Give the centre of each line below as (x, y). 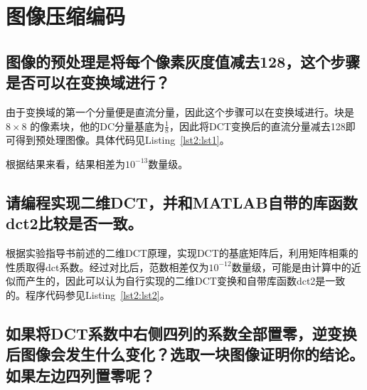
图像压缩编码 (66, 16)
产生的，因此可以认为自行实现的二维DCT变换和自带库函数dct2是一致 (185, 281)
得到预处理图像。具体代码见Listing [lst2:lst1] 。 (122, 140)
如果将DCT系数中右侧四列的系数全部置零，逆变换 (181, 333)
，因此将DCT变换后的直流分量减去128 (257, 126)
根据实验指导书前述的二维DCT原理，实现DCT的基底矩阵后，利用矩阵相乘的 (182, 253)
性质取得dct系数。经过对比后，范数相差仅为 (107, 267)
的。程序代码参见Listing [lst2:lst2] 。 (88, 294)
